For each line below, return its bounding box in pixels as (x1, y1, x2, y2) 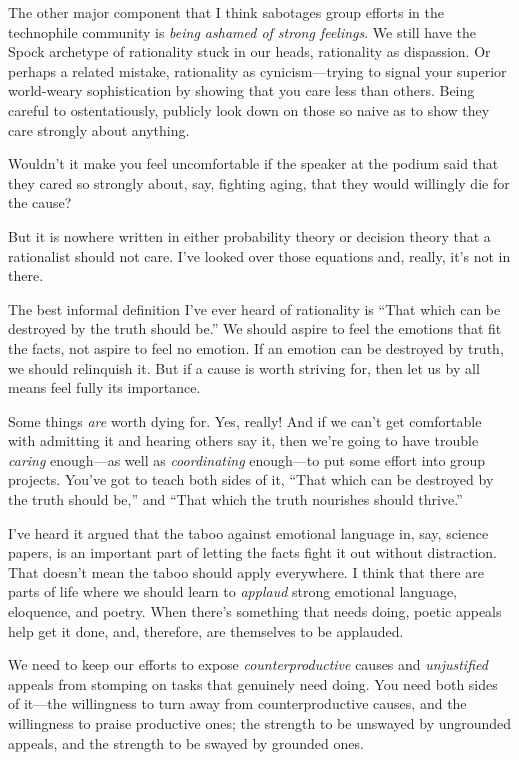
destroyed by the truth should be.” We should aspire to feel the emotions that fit (8, 318, 502, 339)
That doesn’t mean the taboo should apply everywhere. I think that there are (8, 561, 484, 582)
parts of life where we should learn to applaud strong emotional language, (8, 581, 457, 602)
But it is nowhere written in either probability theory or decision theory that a (8, 225, 491, 246)
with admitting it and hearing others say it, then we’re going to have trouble (8, 430, 479, 451)
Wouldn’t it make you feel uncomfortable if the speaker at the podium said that (8, 153, 499, 174)
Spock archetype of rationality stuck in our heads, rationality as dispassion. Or (8, 41, 491, 62)
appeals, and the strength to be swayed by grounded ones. (8, 732, 364, 753)
